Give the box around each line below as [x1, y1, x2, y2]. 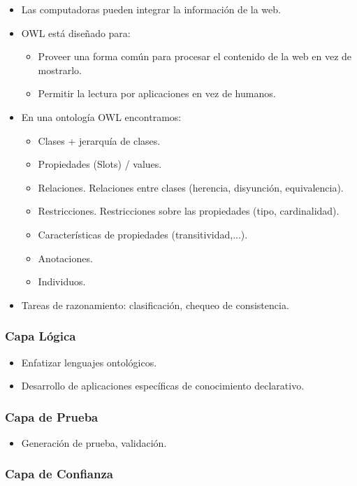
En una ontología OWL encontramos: [21, 109, 182, 124]
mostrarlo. [38, 62, 82, 77]
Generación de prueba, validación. [21, 435, 167, 450]
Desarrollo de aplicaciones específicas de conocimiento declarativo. [21, 378, 305, 393]
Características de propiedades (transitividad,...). [38, 227, 248, 241]
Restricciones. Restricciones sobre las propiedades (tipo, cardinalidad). [38, 203, 340, 218]
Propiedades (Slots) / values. [38, 157, 162, 171]
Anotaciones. [38, 250, 93, 265]
